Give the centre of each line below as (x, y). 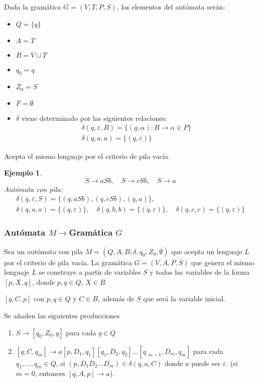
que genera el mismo (223, 262)
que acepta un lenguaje (207, 251)
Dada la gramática (33, 7)
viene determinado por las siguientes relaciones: (94, 118)
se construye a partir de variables (90, 272)
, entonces (50, 373)
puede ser (206, 363)
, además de (116, 299)
